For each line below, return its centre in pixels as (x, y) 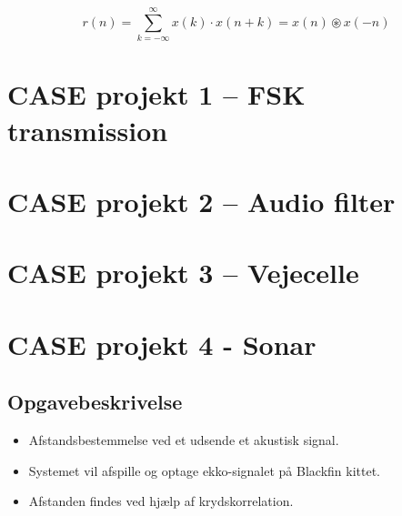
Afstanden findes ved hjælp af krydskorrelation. (161, 501)
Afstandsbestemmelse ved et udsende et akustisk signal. (184, 440)
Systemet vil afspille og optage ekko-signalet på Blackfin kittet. (204, 470)
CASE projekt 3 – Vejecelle (183, 273)
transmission (88, 130)
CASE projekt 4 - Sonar (162, 344)
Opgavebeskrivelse (95, 402)
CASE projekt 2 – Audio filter (201, 201)
